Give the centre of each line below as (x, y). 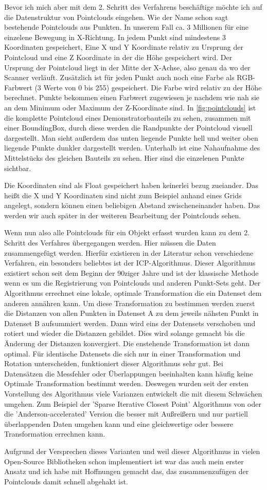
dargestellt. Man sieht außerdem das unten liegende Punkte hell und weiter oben (131, 137)
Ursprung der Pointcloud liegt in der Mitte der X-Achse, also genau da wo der (127, 67)
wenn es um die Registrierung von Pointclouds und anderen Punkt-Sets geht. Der (132, 283)
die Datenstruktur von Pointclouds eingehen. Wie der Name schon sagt (116, 17)
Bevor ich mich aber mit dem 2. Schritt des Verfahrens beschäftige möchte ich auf (133, 7)
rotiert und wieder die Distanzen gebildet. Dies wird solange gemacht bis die (124, 333)
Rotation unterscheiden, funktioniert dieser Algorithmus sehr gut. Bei (114, 363)
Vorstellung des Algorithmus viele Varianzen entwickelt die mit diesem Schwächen (133, 393)
